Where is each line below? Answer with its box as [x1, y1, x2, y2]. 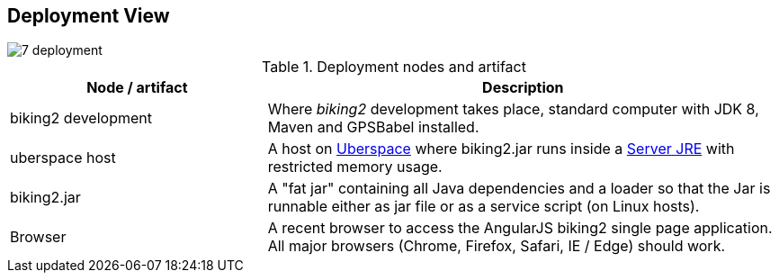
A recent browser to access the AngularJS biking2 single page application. [267, 219, 773, 238]
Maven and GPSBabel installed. [267, 118, 479, 137]
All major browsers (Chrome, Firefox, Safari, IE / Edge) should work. [267, 237, 726, 256]
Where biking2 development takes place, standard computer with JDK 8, [267, 100, 759, 119]
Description [482, 78, 564, 97]
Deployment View [7, 5, 170, 27]
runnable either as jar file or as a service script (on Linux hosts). [267, 197, 700, 216]
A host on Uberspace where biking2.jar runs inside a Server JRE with [267, 140, 735, 158]
